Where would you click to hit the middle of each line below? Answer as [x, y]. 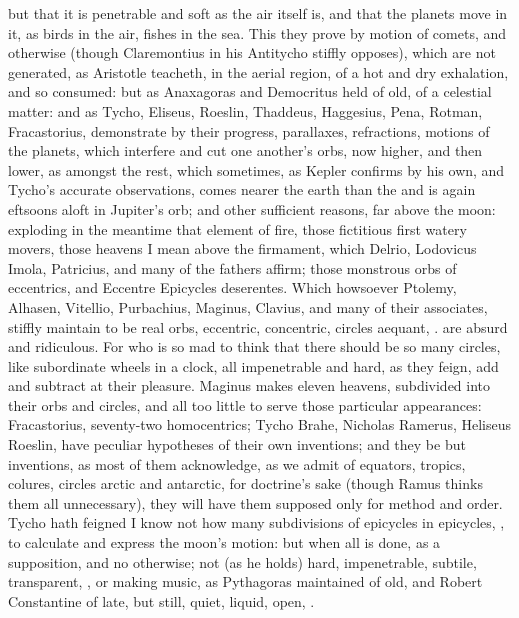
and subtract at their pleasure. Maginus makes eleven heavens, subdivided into [249, 385]
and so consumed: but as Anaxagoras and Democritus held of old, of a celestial [250, 91]
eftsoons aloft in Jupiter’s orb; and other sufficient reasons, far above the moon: [252, 208]
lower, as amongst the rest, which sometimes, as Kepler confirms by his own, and [256, 169]
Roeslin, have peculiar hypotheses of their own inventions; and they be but [237, 444]
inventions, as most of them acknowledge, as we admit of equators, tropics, [237, 463]
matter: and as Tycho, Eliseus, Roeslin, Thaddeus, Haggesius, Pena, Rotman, [245, 110]
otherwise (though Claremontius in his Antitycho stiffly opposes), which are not [252, 52]
